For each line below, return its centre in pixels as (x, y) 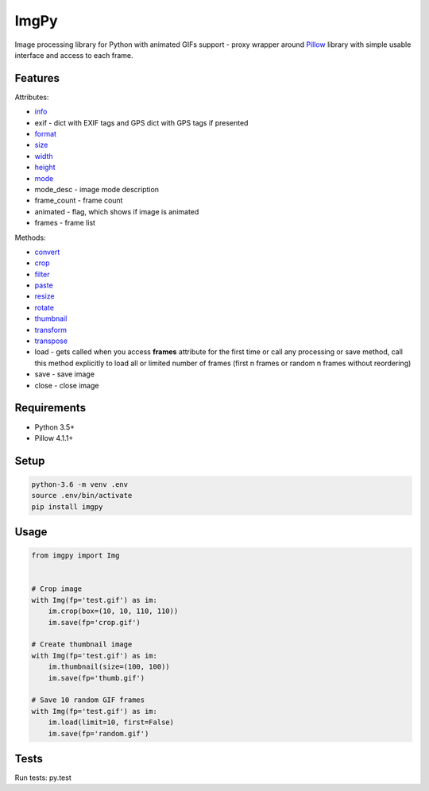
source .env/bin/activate (82, 496)
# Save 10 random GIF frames (88, 700)
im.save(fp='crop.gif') (94, 622)
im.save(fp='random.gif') (99, 733)
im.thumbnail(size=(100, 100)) (109, 667)
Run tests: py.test (43, 777)
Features (37, 78)
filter (43, 274)
